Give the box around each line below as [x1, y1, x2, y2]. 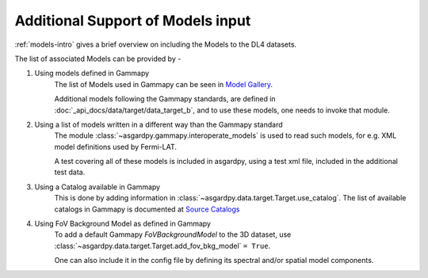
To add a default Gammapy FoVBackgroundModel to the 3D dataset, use [54, 230, 292, 239]
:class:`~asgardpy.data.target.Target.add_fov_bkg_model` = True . [54, 241, 271, 250]
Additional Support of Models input [14, 12, 251, 29]
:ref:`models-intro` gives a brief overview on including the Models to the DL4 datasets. [14, 40, 297, 49]
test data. [54, 167, 86, 177]
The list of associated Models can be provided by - [14, 54, 182, 63]
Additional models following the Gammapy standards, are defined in [54, 94, 277, 104]
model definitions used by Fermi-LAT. [54, 142, 178, 151]
